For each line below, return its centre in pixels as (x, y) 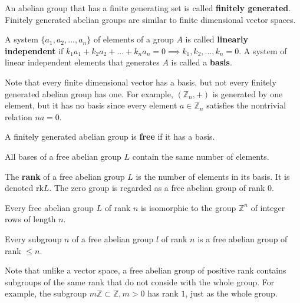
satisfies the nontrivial (246, 105)
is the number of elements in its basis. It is (213, 176)
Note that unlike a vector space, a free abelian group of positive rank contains (146, 270)
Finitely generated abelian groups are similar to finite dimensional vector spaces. (150, 19)
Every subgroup (33, 238)
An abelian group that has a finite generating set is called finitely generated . (148, 8)
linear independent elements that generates (82, 62)
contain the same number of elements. (201, 156)
